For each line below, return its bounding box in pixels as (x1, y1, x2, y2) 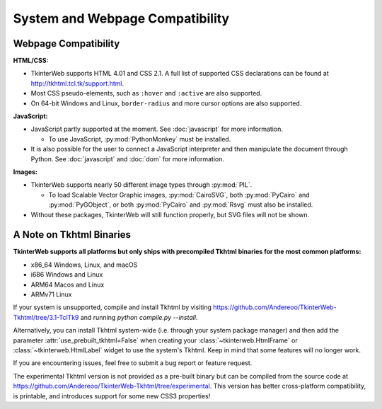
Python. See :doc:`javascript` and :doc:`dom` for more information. (30, 154, 224, 163)
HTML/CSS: (13, 57, 49, 65)
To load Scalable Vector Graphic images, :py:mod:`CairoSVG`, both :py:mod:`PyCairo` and (48, 190, 311, 199)
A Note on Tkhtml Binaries (13, 229, 131, 241)
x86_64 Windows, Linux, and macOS (30, 260, 138, 269)
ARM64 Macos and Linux (30, 280, 105, 289)
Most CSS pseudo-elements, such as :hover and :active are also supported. (30, 89, 262, 98)
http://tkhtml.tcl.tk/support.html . (30, 79, 124, 88)
